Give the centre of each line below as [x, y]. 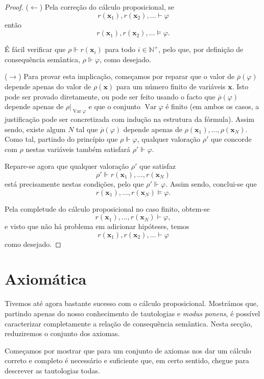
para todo [120, 49]
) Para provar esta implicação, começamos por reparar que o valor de [127, 76]
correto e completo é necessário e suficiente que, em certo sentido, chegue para [127, 360]
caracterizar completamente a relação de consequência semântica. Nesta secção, [128, 323]
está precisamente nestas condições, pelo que [74, 183]
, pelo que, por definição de [201, 49]
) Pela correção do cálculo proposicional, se [107, 7]
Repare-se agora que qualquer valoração [67, 166]
